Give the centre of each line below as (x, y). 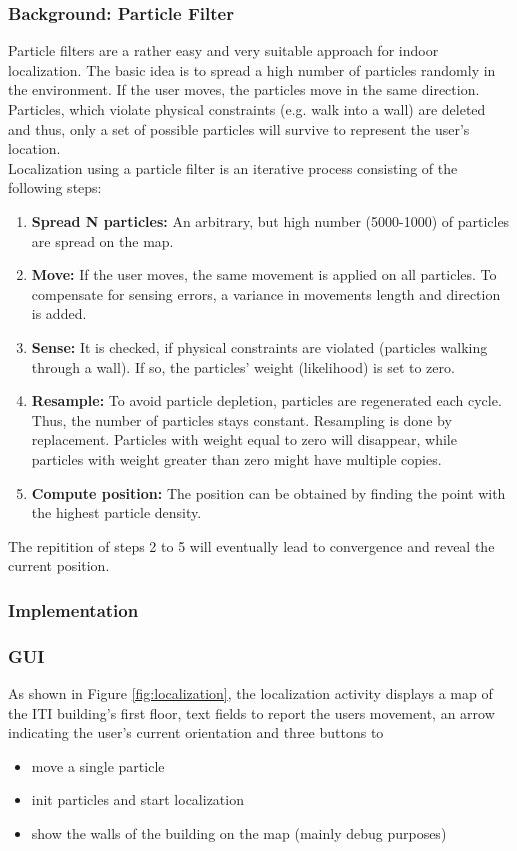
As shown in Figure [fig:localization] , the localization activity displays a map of (250, 692)
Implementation (73, 609)
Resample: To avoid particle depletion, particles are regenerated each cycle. (266, 400)
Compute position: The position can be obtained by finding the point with (268, 492)
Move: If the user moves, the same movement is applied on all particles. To (264, 274)
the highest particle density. (116, 512)
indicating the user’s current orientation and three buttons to (196, 732)
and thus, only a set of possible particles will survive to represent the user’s (239, 128)
